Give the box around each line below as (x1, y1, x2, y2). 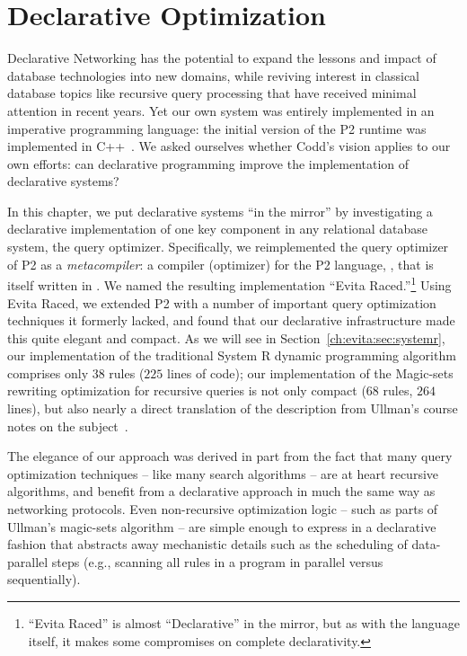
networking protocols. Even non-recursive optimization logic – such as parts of (7, 500, 438, 519)
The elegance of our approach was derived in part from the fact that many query (7, 447, 453, 465)
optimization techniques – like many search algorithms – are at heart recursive (7, 464, 439, 483)
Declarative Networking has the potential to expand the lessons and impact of (7, 49, 436, 67)
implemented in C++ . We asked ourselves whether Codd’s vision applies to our (7, 137, 451, 155)
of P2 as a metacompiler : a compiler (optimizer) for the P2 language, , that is (7, 254, 434, 273)
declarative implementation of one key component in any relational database (7, 219, 427, 238)
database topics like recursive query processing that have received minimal (7, 84, 417, 102)
